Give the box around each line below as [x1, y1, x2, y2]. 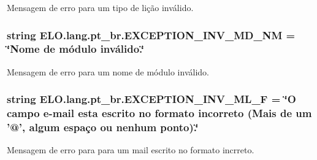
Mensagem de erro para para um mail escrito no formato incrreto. [7, 143, 254, 156]
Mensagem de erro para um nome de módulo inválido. [7, 65, 209, 78]
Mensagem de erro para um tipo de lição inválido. [7, 1, 194, 13]
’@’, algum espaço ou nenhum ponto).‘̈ [7, 120, 199, 135]
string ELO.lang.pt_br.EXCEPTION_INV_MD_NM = [7, 27, 296, 42]
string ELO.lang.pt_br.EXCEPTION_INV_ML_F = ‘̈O [7, 91, 296, 107]
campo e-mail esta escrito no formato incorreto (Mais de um [7, 105, 312, 121]
